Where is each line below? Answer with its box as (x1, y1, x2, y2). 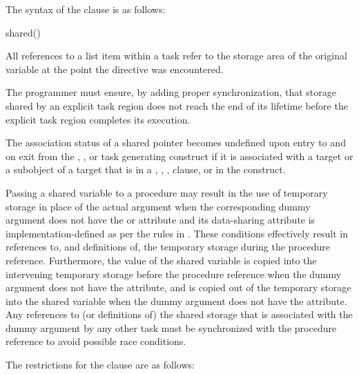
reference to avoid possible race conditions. (6, 334, 186, 348)
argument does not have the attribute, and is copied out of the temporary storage (6, 280, 351, 295)
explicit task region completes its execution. (6, 112, 191, 126)
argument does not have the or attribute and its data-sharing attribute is (6, 213, 316, 227)
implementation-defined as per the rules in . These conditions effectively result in (6, 226, 348, 240)
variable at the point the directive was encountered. (6, 61, 224, 76)
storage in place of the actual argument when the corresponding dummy (6, 199, 311, 213)
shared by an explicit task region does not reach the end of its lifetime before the (6, 98, 348, 112)
